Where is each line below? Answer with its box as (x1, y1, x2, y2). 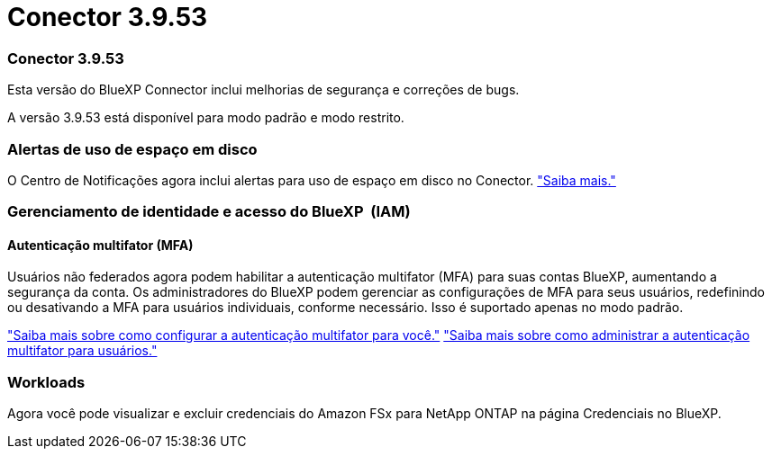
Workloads (7, 372, 86, 391)
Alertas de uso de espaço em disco (7, 139, 258, 158)
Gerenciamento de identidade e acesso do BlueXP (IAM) (7, 202, 411, 221)
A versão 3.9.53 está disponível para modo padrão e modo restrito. (7, 110, 404, 126)
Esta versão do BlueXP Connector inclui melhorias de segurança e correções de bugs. (7, 82, 520, 98)
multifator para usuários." (7, 343, 158, 359)
